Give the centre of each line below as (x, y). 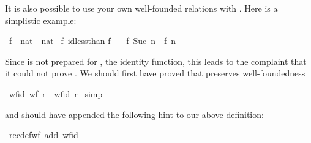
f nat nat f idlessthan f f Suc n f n (92, 41)
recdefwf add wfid (43, 135)
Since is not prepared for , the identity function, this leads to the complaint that (156, 61)
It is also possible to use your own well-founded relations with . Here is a (141, 8)
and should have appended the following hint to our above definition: (134, 114)
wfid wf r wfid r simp (56, 93)
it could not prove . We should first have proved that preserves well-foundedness (155, 73)
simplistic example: (41, 20)
